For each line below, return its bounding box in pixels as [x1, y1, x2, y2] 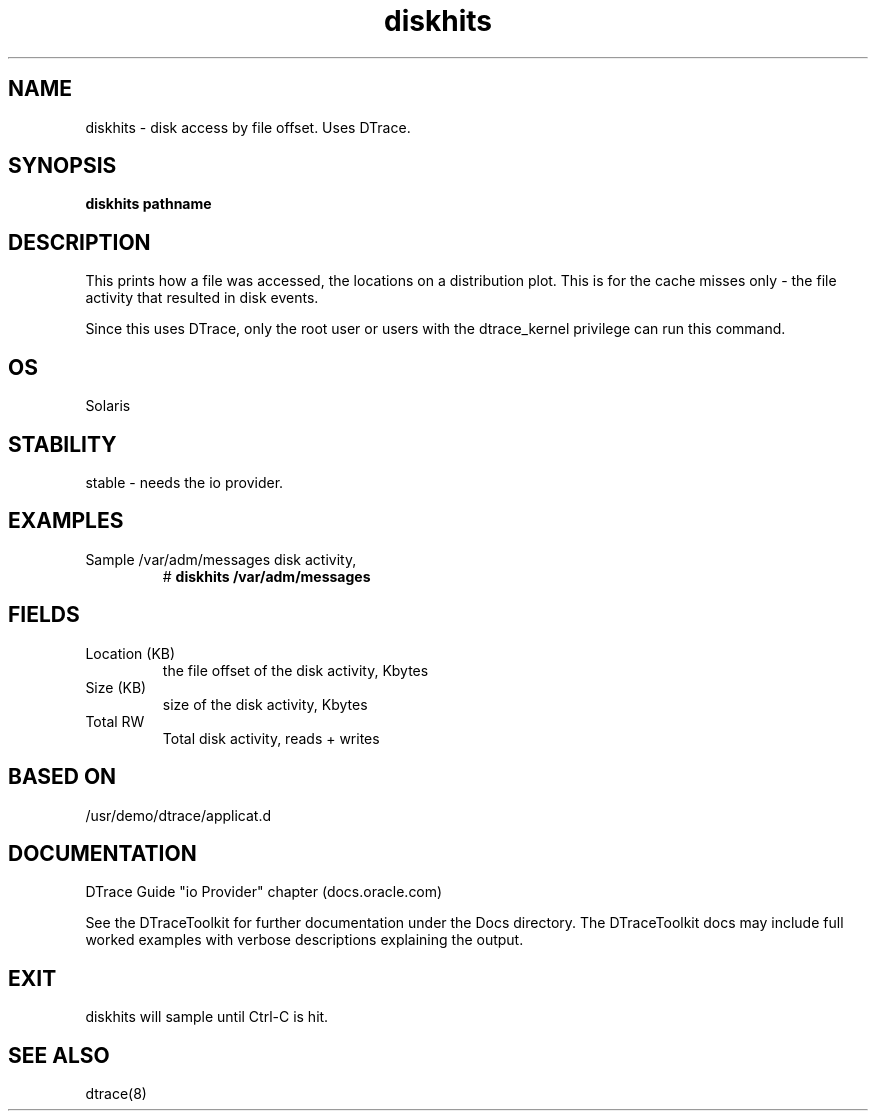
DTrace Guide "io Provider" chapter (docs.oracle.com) [85, 883, 443, 901]
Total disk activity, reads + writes [162, 729, 380, 747]
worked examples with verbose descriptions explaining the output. [85, 931, 524, 949]
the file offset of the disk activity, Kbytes [162, 661, 429, 679]
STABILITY [8, 431, 117, 457]
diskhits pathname [85, 195, 212, 213]
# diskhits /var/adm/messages [162, 567, 371, 585]
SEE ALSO [8, 1042, 110, 1068]
